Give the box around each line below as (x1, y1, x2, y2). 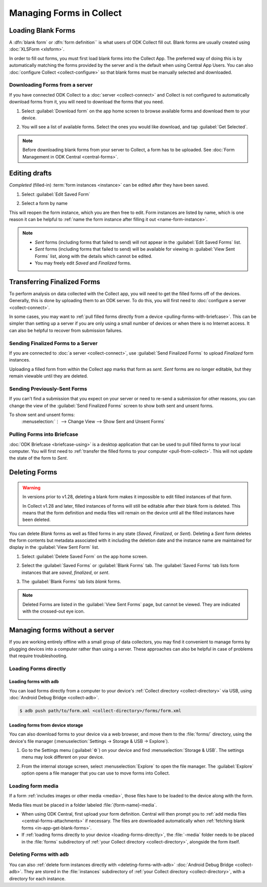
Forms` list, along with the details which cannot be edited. (35, 253, 153, 259)
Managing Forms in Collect (9, 7, 122, 18)
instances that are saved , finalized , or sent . (21, 570, 110, 575)
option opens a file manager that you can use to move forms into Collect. (21, 770, 170, 776)
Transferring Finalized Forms (9, 277, 101, 286)
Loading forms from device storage (9, 722, 84, 728)
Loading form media (9, 783, 59, 789)
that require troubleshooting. (9, 653, 68, 659)
